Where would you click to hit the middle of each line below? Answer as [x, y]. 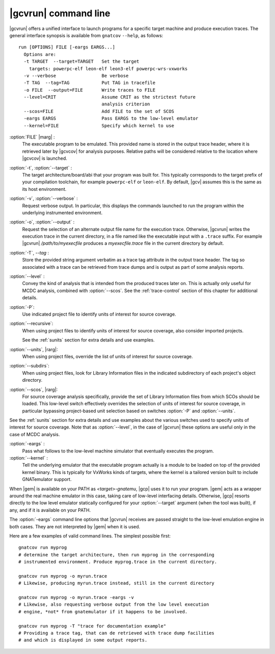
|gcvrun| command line [60, 13]
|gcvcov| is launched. [45, 158]
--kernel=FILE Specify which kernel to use [99, 125]
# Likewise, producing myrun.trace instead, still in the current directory [117, 583]
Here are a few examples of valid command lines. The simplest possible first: [90, 536]
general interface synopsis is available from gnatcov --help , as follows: [86, 35]
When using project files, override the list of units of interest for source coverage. [107, 356]
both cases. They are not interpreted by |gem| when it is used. [75, 526]
